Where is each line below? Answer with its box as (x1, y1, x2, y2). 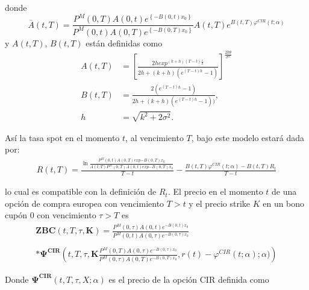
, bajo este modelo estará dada (191, 131, 305, 143)
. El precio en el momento (167, 185, 263, 198)
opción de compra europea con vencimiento (5, 197, 164, 209)
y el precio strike (189, 197, 251, 209)
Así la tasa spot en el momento (5, 131, 120, 143)
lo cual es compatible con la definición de (5, 185, 157, 198)
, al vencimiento (125, 131, 184, 143)
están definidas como (86, 36, 163, 49)
